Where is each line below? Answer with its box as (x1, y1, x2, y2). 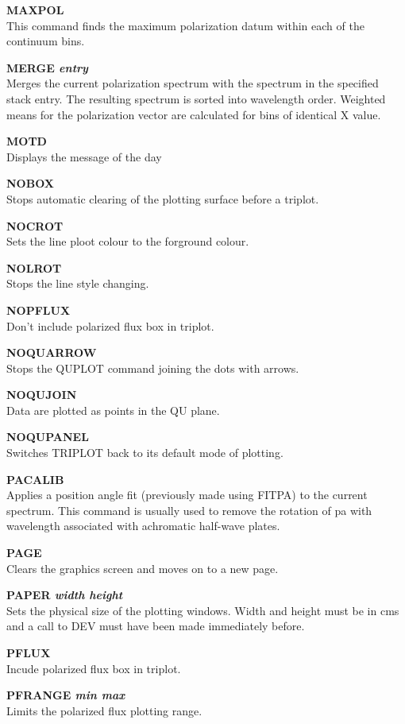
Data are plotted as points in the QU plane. (6, 401, 220, 418)
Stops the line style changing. (6, 275, 149, 292)
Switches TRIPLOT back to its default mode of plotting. (6, 444, 283, 461)
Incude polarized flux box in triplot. (6, 660, 181, 676)
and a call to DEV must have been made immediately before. (6, 618, 305, 634)
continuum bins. (6, 33, 85, 49)
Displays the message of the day (6, 148, 162, 165)
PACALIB (6, 470, 64, 487)
